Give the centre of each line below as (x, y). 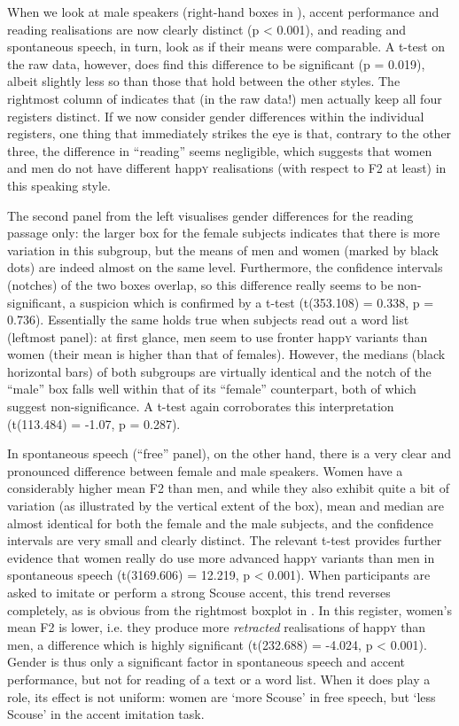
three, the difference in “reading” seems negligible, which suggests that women (220, 150)
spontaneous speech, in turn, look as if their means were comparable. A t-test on (226, 47)
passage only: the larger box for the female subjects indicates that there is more (224, 233)
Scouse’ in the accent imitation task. (106, 714)
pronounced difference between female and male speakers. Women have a (205, 470)
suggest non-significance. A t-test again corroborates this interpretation (201, 406)
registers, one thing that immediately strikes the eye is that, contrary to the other (229, 133)
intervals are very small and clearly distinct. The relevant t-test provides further (225, 540)
